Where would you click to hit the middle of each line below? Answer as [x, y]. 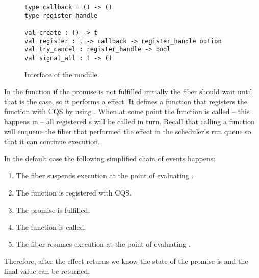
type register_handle [61, 16]
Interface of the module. [62, 74]
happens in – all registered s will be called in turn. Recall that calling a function [129, 121]
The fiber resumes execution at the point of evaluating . [103, 244]
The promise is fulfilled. [53, 210]
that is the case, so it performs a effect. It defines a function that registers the [126, 101]
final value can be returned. [47, 271]
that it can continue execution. [52, 141]
